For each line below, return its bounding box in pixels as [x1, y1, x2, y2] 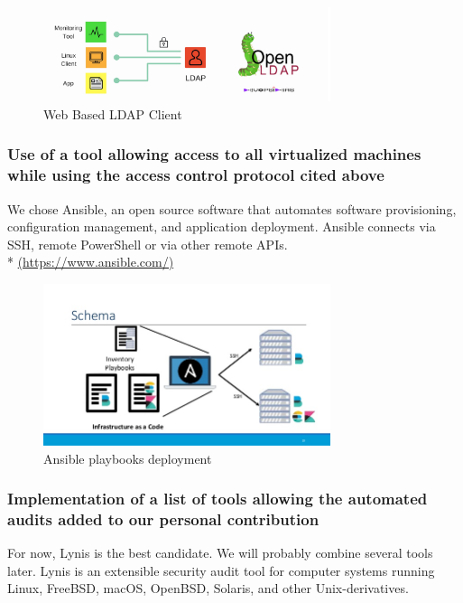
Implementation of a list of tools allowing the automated [7, 487, 428, 510]
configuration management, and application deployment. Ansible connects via [7, 217, 436, 236]
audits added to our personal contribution [7, 508, 319, 530]
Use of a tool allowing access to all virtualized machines [7, 143, 421, 165]
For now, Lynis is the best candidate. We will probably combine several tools [7, 543, 433, 562]
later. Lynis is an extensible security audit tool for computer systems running [7, 561, 435, 579]
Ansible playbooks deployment [43, 448, 212, 467]
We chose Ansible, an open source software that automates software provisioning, [7, 199, 457, 218]
